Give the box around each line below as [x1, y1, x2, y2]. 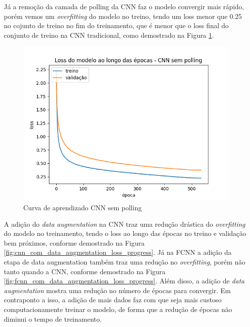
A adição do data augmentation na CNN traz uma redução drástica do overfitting [4, 218, 246, 229]
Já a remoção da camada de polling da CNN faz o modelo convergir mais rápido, [4, 1, 244, 11]
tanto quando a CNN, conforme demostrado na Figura [4, 266, 166, 276]
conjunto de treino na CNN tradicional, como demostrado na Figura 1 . [4, 30, 214, 40]
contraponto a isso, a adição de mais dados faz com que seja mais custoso [4, 295, 222, 305]
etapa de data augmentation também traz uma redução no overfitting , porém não [4, 256, 246, 266]
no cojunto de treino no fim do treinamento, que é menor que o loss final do [4, 20, 229, 31]
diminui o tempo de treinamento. [4, 313, 102, 324]
